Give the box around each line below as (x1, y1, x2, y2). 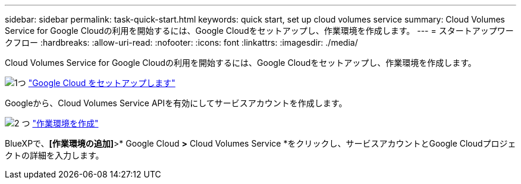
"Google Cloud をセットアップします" (28, 78, 175, 88)
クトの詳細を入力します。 (5, 150, 104, 160)
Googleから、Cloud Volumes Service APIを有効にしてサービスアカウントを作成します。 (5, 98, 347, 108)
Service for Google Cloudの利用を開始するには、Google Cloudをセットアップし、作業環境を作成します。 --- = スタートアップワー (5, 26, 514, 36)
